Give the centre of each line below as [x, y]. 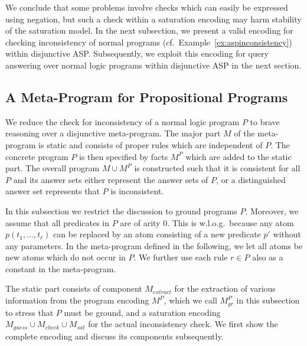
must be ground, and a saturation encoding [142, 312]
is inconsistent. [137, 191]
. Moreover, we [272, 210]
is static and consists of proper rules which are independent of [151, 144]
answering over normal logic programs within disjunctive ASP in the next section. [153, 65]
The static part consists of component [74, 288]
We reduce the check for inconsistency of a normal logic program [123, 121]
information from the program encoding [77, 300]
